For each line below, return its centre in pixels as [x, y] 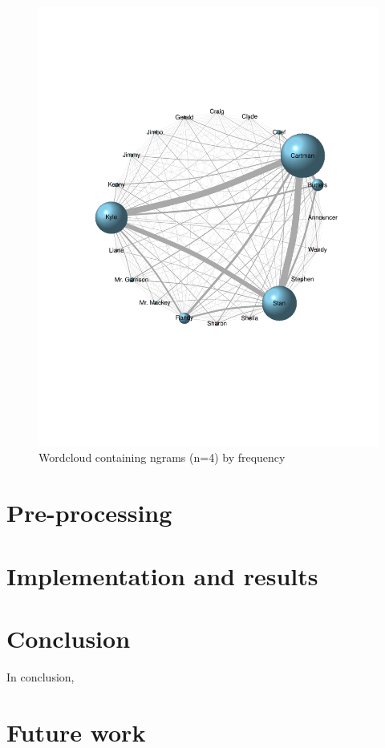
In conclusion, [41, 676]
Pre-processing [89, 513]
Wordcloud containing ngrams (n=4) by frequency [162, 457]
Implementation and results [162, 575]
